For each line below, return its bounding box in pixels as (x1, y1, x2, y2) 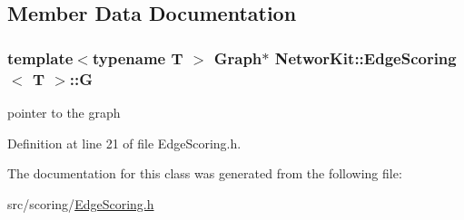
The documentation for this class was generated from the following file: (7, 164, 402, 183)
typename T (92, 46, 183, 69)
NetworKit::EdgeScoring (274, 46, 457, 69)
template (7, 46, 74, 69)
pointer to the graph (7, 102, 121, 121)
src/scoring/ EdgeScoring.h (7, 194, 154, 213)
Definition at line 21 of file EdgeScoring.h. (7, 133, 242, 152)
